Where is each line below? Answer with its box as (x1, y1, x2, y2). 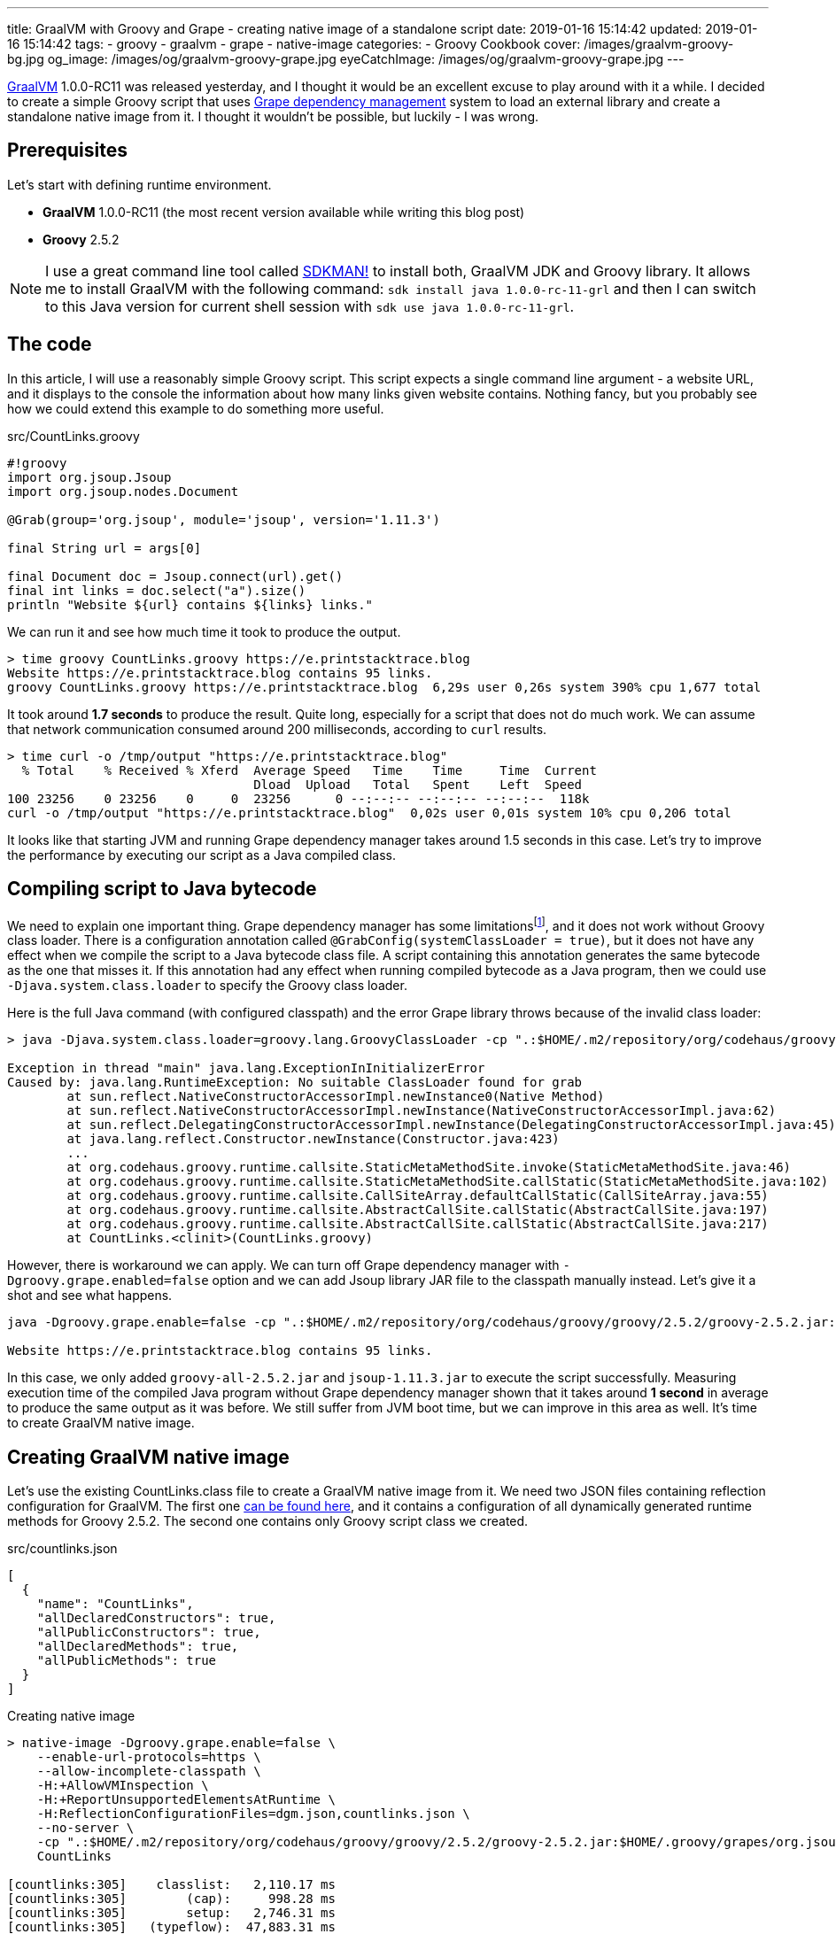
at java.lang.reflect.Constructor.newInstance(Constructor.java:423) (66, 1132, 560, 1147)
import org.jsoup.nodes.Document (7, 483, 239, 499)
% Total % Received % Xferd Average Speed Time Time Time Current (21, 762, 597, 777)
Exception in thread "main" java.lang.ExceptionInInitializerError (7, 1061, 485, 1076)
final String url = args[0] (7, 540, 202, 555)
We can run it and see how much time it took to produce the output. (7, 623, 401, 639)
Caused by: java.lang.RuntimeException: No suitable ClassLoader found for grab (7, 1075, 583, 1090)
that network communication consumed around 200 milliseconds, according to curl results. (7, 721, 547, 737)
